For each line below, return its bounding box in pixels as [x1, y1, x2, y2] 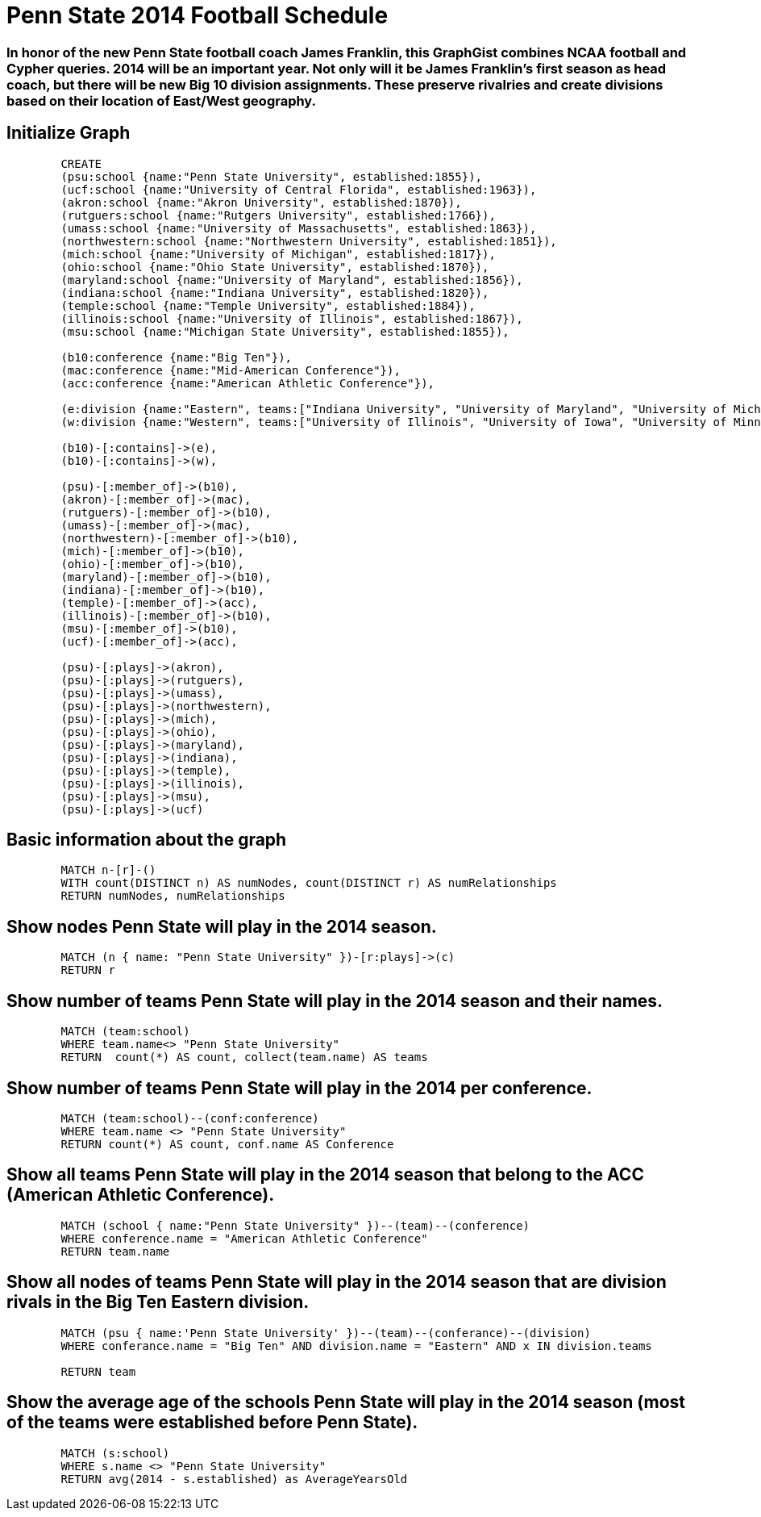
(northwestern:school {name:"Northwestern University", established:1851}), [60, 234, 557, 248]
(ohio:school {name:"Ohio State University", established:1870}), [60, 260, 489, 274]
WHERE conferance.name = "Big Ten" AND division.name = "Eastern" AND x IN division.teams [60, 1339, 652, 1352]
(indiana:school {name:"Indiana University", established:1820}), [60, 286, 489, 299]
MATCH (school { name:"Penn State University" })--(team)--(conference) [60, 1218, 530, 1232]
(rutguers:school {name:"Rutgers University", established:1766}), [60, 208, 496, 222]
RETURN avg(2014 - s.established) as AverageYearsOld [60, 1472, 408, 1486]
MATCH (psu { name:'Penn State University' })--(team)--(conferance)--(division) [60, 1326, 591, 1339]
